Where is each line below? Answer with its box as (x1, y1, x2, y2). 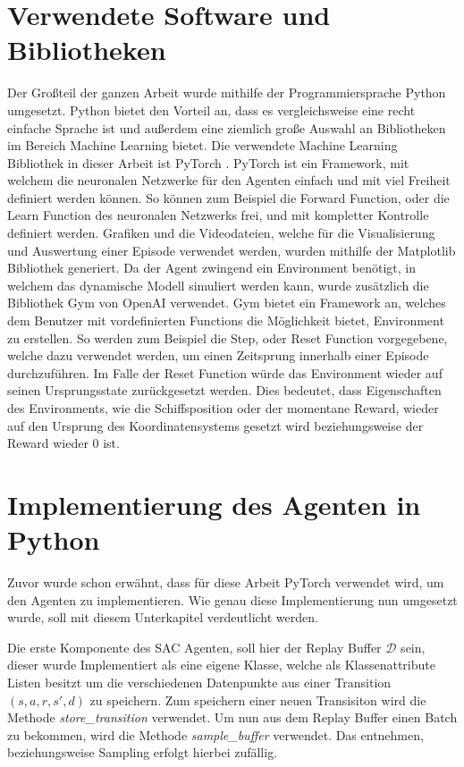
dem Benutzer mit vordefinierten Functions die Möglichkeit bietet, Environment (7, 311, 444, 330)
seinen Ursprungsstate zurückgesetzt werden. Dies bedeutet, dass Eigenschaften (7, 381, 442, 400)
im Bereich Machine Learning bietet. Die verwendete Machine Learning (7, 136, 398, 155)
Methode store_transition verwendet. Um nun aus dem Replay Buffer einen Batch (7, 708, 458, 727)
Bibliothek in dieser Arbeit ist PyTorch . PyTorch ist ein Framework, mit (7, 153, 409, 172)
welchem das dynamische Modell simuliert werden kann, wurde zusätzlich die (7, 275, 429, 294)
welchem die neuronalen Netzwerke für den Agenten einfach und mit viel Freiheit (7, 171, 451, 190)
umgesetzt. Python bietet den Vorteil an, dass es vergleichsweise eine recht (7, 100, 416, 119)
